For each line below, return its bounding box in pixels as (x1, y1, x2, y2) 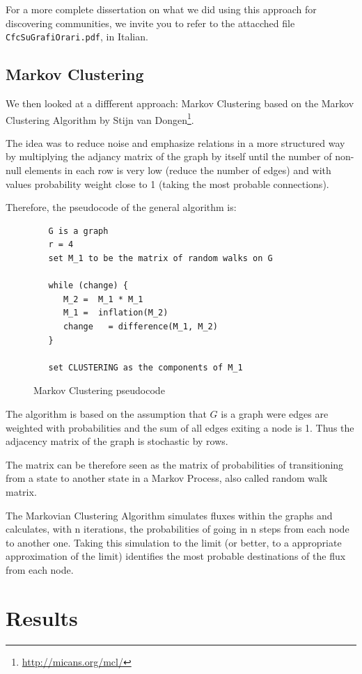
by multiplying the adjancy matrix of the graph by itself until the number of (6, 149, 332, 164)
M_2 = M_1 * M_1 (63, 294, 143, 304)
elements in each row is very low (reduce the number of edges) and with (24, 163, 331, 178)
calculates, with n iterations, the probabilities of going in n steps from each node (6, 522, 349, 536)
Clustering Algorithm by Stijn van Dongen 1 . (6, 110, 194, 127)
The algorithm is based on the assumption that (6, 406, 207, 421)
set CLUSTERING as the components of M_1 (48, 362, 243, 373)
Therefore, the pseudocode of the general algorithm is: (6, 200, 237, 214)
